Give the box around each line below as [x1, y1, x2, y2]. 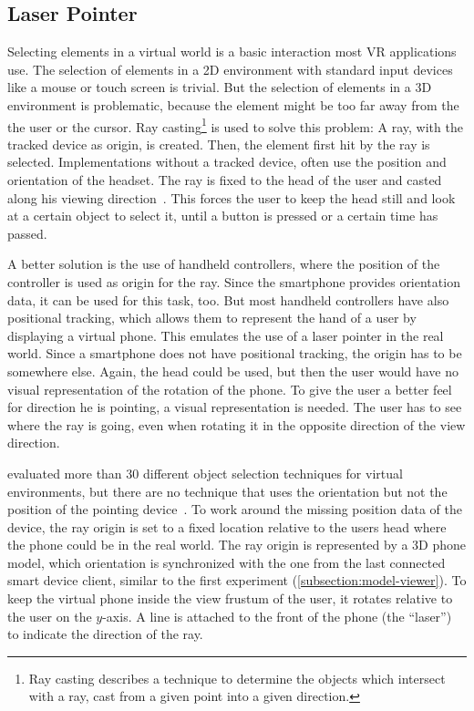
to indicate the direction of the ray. [7, 624, 203, 644]
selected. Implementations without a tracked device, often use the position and [7, 152, 447, 171]
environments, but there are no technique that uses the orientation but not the [7, 481, 448, 500]
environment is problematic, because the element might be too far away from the [7, 95, 459, 114]
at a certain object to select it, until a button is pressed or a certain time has [7, 206, 438, 225]
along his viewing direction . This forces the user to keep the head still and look [7, 188, 456, 207]
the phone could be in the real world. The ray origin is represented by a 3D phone [7, 535, 467, 554]
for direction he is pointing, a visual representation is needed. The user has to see [7, 397, 462, 417]
